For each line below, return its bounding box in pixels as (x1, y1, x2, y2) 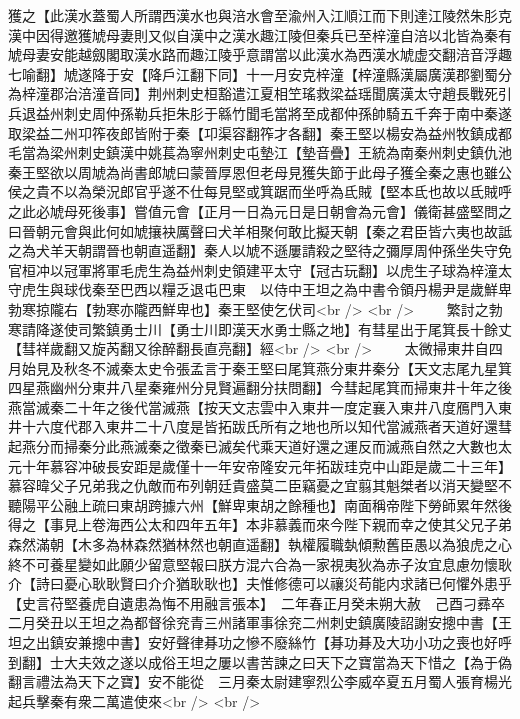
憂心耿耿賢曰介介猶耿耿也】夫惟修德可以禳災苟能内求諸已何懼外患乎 (63, 573, 512, 594)
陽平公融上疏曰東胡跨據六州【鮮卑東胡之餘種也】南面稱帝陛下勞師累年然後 (21, 494, 512, 515)
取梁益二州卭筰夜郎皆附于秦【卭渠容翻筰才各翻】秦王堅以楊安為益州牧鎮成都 (8, 122, 512, 143)
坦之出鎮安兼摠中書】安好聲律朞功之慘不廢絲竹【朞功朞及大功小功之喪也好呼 (8, 632, 512, 652)
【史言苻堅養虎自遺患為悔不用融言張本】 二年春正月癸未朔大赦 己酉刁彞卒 (8, 592, 505, 613)
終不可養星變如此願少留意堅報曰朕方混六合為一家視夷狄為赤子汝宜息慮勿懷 (8, 553, 498, 574)
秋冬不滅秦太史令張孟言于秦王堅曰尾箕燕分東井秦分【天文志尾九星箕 (63, 357, 512, 378)
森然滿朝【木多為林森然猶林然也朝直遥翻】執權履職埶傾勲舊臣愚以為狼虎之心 (8, 534, 512, 555)
